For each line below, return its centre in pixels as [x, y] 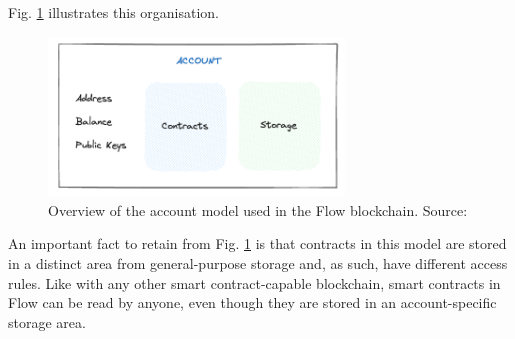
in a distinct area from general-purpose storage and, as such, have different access [258, 263]
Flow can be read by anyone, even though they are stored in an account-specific [252, 302]
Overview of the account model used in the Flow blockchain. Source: [258, 209]
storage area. [47, 321]
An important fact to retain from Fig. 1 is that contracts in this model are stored [257, 243]
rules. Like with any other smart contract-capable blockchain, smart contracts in [254, 282]
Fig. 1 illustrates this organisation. [113, 12]
